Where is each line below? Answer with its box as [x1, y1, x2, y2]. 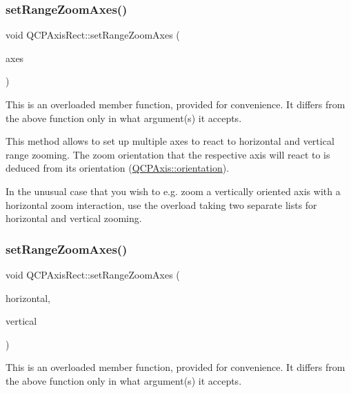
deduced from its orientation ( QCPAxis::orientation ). [6, 161, 230, 175]
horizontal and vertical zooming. [6, 211, 142, 225]
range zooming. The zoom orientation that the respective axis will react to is [6, 147, 330, 161]
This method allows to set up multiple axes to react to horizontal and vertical [6, 134, 334, 148]
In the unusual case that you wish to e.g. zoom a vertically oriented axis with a [6, 183, 341, 198]
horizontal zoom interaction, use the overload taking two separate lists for [6, 197, 317, 212]
